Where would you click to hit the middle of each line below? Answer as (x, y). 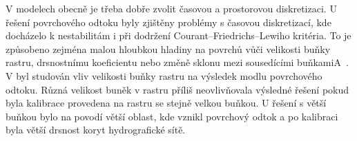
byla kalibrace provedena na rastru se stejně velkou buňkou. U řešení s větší (166, 103)
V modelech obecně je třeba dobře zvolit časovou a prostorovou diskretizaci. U (171, 8)
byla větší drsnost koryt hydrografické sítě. (96, 130)
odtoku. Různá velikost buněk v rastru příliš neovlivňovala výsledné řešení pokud (177, 89)
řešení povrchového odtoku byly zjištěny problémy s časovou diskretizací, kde (168, 22)
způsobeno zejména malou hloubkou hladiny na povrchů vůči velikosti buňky (168, 48)
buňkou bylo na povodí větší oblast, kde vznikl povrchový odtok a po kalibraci (172, 116)
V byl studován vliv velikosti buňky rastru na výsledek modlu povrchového (164, 75)
